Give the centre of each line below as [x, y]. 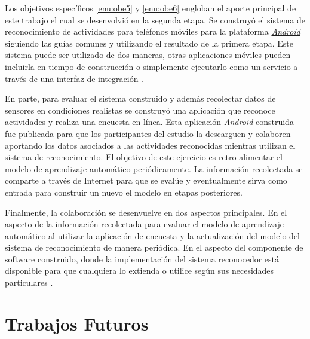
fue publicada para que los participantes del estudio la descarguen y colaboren [148, 133]
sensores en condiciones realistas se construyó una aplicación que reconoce [140, 110]
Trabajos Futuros [77, 323]
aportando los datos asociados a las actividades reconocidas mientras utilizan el [150, 145]
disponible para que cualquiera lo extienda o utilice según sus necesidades [139, 271]
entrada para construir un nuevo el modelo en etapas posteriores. [124, 192]
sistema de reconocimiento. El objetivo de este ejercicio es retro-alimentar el [144, 157]
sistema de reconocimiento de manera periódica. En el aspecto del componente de [154, 247]
